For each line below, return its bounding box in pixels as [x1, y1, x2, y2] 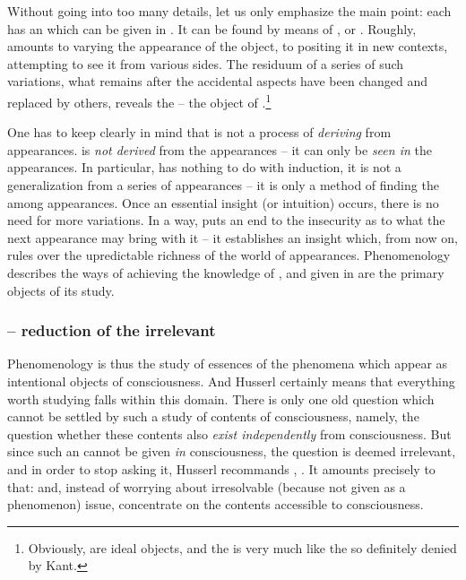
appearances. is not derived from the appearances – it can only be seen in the [7, 140, 432, 159]
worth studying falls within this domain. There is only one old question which [7, 389, 435, 408]
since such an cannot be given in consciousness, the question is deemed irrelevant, [7, 442, 456, 461]
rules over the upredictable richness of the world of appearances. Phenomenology [7, 246, 451, 264]
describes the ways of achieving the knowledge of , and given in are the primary [7, 263, 444, 281]
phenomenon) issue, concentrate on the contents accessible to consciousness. [7, 495, 424, 514]
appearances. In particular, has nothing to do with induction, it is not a [7, 158, 401, 177]
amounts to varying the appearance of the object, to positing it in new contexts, [7, 37, 448, 56]
